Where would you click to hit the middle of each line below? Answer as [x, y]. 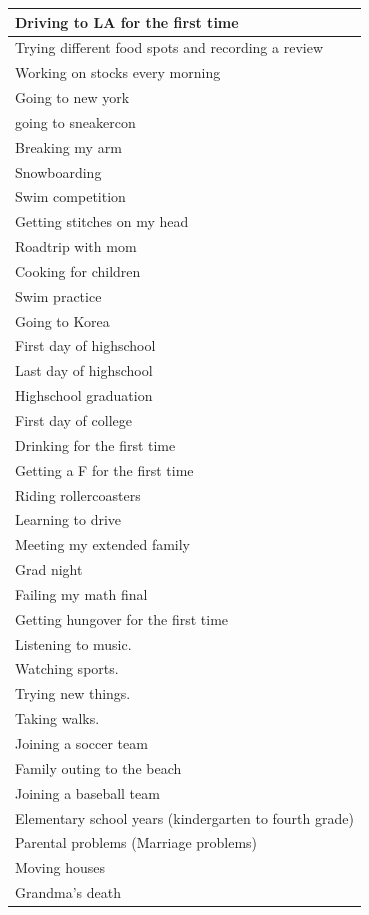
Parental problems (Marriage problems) [136, 842]
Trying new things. [73, 693]
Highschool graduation [84, 395]
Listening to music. [73, 643]
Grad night [49, 569]
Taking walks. [57, 718]
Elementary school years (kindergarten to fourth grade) [184, 817]
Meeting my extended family [102, 544]
